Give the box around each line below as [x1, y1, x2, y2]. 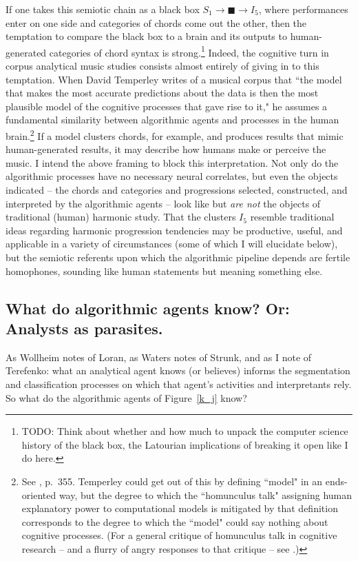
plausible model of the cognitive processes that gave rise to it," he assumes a [6, 99, 328, 113]
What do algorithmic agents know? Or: [6, 297, 290, 318]
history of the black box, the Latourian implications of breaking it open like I [21, 437, 348, 451]
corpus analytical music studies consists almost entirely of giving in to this [6, 59, 319, 73]
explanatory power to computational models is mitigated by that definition [21, 501, 338, 516]
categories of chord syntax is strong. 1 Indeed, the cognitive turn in [49, 43, 329, 59]
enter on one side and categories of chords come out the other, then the [6, 15, 307, 30]
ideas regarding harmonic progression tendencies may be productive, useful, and [6, 223, 343, 237]
